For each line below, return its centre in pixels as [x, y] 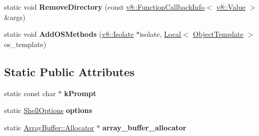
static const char [30, 93]
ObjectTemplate [218, 34]
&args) [15, 17]
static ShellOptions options [48, 110]
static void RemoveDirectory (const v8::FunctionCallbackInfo [104, 7]
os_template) [25, 44]
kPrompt [80, 93]
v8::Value [231, 7]
